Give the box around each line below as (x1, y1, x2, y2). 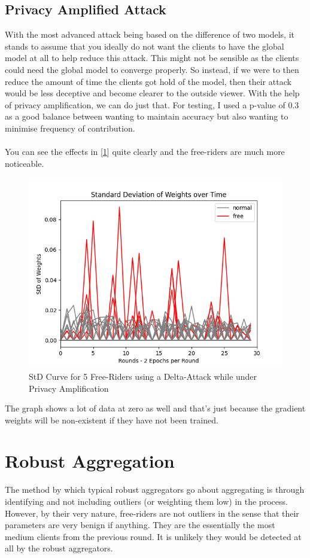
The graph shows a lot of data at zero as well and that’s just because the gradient (5, 402, 306, 414)
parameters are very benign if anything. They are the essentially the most (5, 519, 275, 531)
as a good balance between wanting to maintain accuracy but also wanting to (5, 110, 288, 123)
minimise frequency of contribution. (5, 121, 135, 134)
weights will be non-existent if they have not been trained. (5, 413, 218, 426)
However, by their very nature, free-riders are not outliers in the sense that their (5, 507, 299, 519)
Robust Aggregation (5, 449, 175, 473)
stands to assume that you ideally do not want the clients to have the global (5, 39, 284, 52)
